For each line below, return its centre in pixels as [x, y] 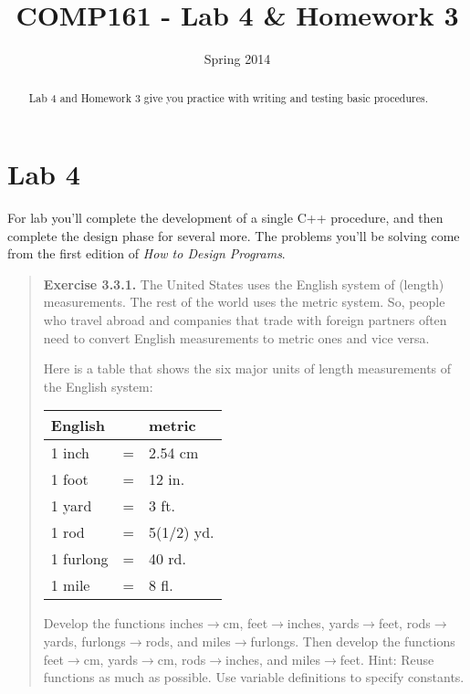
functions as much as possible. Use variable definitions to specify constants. [254, 677]
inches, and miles [273, 659]
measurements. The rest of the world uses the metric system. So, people [244, 302]
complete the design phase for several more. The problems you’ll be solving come [234, 235]
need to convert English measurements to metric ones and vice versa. [236, 337]
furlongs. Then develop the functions [353, 641]
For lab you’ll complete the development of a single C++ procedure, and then [225, 218]
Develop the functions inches [123, 623]
